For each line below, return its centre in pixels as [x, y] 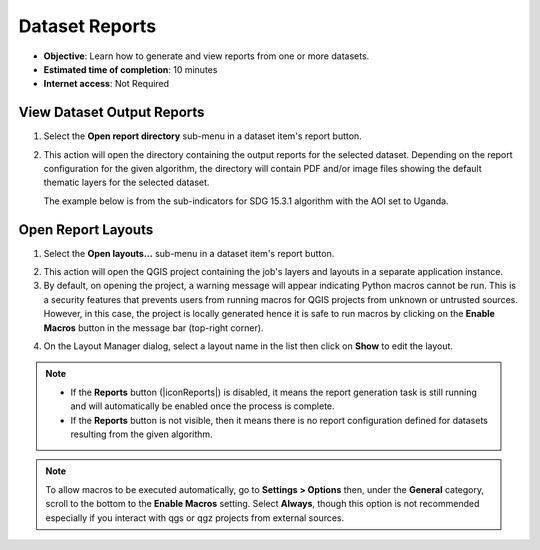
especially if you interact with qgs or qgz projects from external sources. [195, 517]
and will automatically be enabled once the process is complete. [202, 406]
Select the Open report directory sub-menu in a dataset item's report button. [202, 136]
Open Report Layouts [86, 229]
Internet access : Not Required [106, 84]
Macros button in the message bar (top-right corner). [153, 327]
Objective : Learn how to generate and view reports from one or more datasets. [206, 56]
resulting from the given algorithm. [142, 434]
